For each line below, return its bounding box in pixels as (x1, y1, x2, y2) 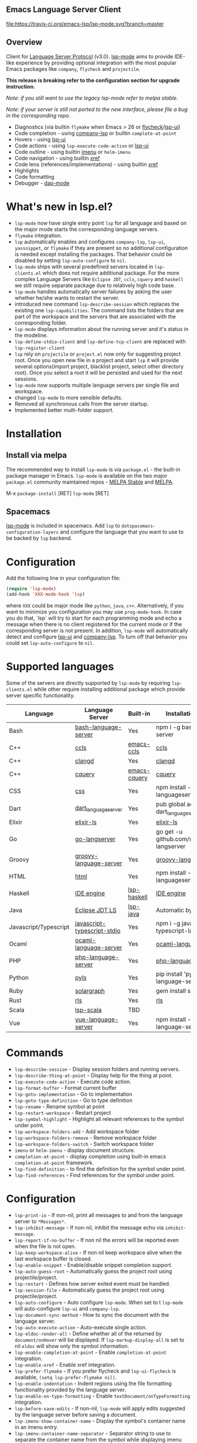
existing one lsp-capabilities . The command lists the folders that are (14, 306, 184, 313)
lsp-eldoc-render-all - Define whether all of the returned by (14, 1330, 162, 1337)
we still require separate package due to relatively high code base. (14, 282, 176, 289)
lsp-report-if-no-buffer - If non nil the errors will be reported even (14, 1236, 179, 1243)
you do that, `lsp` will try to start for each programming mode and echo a (6, 614, 182, 621)
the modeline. (14, 332, 48, 339)
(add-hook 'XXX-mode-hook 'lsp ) (6, 592, 85, 597)
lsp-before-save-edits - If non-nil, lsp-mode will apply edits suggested (14, 1405, 186, 1412)
